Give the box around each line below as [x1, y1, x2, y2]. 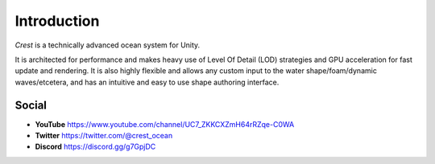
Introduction [14, 12, 100, 30]
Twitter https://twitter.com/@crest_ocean [35, 131, 173, 141]
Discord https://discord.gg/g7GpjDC [35, 141, 156, 152]
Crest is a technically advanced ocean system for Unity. [14, 40, 201, 50]
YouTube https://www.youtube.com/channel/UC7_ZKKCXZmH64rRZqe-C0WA [35, 119, 295, 129]
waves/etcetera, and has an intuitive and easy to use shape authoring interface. [14, 77, 280, 87]
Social [14, 98, 48, 112]
